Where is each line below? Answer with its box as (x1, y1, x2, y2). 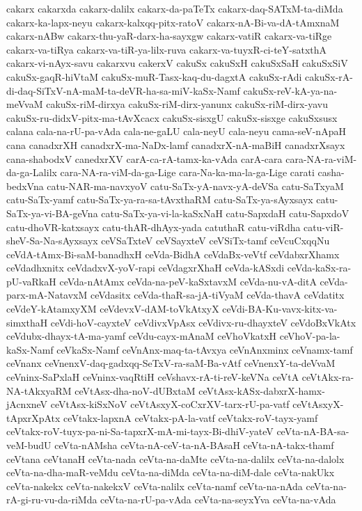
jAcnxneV (6, 397, 48, 411)
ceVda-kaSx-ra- (287, 260, 352, 275)
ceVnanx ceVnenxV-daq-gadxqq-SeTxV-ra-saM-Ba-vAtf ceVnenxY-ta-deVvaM (6, 356, 336, 370)
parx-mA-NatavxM (6, 288, 88, 302)
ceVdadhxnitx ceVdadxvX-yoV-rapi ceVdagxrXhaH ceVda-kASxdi (6, 260, 285, 275)
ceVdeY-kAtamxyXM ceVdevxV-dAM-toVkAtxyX (6, 301, 219, 316)
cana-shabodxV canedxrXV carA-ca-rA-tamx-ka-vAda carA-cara (6, 151, 283, 166)
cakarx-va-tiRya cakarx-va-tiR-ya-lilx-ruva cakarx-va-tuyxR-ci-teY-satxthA (6, 42, 327, 56)
